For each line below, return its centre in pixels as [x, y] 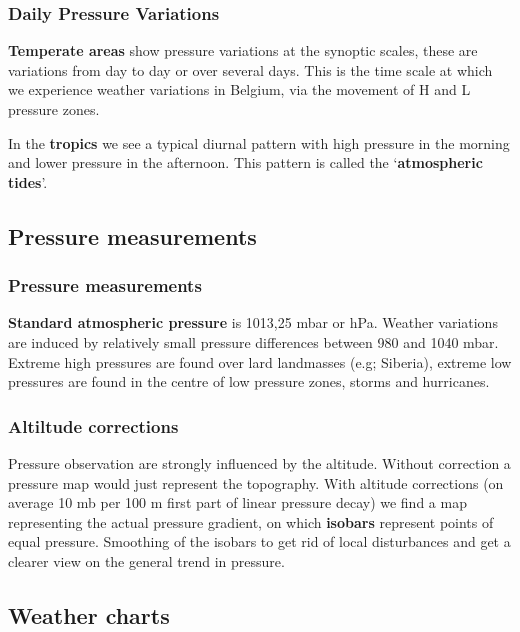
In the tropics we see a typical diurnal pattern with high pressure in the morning [259, 142]
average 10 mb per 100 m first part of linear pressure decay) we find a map [237, 502]
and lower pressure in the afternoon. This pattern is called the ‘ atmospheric [245, 162]
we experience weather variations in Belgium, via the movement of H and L [239, 89]
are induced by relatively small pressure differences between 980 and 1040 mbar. [253, 341]
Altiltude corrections [93, 425]
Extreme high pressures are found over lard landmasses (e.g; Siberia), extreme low [260, 361]
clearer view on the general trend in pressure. [146, 560]
